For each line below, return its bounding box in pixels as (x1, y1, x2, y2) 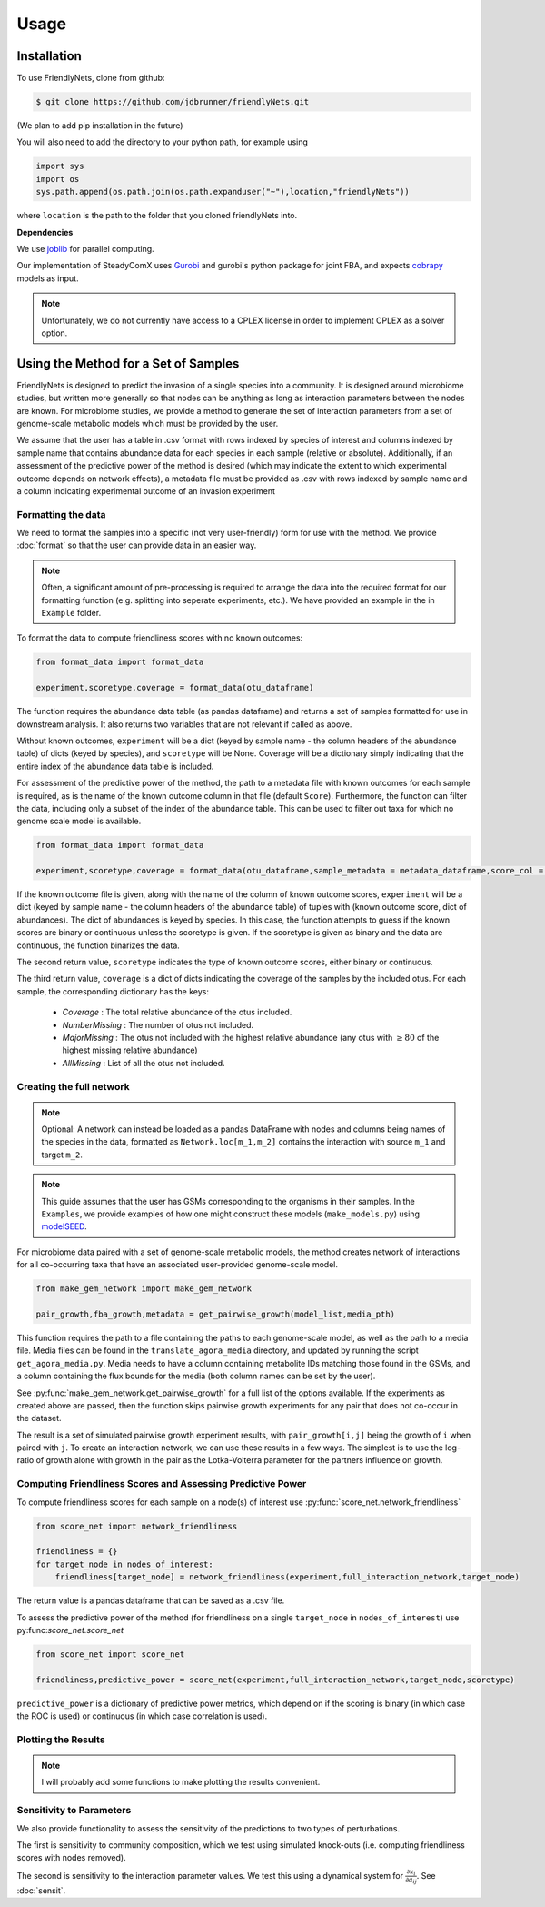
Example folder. (41, 608, 102, 619)
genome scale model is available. (16, 815, 142, 827)
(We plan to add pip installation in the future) (16, 120, 183, 131)
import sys (35, 161, 84, 172)
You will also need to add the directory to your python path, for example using (16, 136, 309, 147)
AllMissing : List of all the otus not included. (62, 1057, 226, 1068)
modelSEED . (41, 1221, 88, 1232)
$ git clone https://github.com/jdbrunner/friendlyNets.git (35, 96, 310, 107)
